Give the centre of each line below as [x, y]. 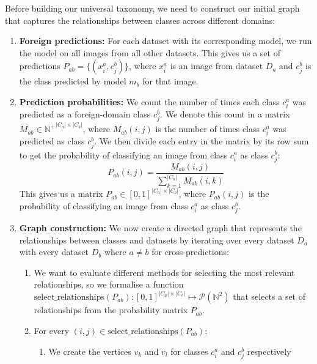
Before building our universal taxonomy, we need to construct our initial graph [152, 8]
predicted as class [52, 141]
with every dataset [54, 252]
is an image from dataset [217, 66]
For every [52, 331]
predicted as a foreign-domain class [85, 114]
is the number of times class [208, 129]
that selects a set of [269, 296]
